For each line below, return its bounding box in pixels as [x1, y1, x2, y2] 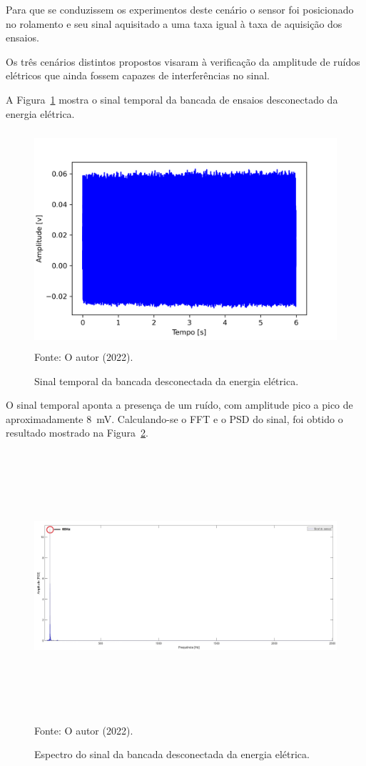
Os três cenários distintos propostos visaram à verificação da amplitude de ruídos [6, 54, 360, 69]
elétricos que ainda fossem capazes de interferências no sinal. [6, 68, 270, 83]
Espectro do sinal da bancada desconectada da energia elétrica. [34, 747, 310, 762]
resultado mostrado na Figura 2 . [6, 425, 149, 440]
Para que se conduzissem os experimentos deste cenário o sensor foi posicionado [6, 2, 354, 16]
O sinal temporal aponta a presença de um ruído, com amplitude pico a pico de [6, 397, 353, 412]
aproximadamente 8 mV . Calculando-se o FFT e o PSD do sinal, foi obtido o [6, 411, 343, 426]
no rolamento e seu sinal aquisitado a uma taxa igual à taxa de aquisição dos [6, 16, 342, 31]
